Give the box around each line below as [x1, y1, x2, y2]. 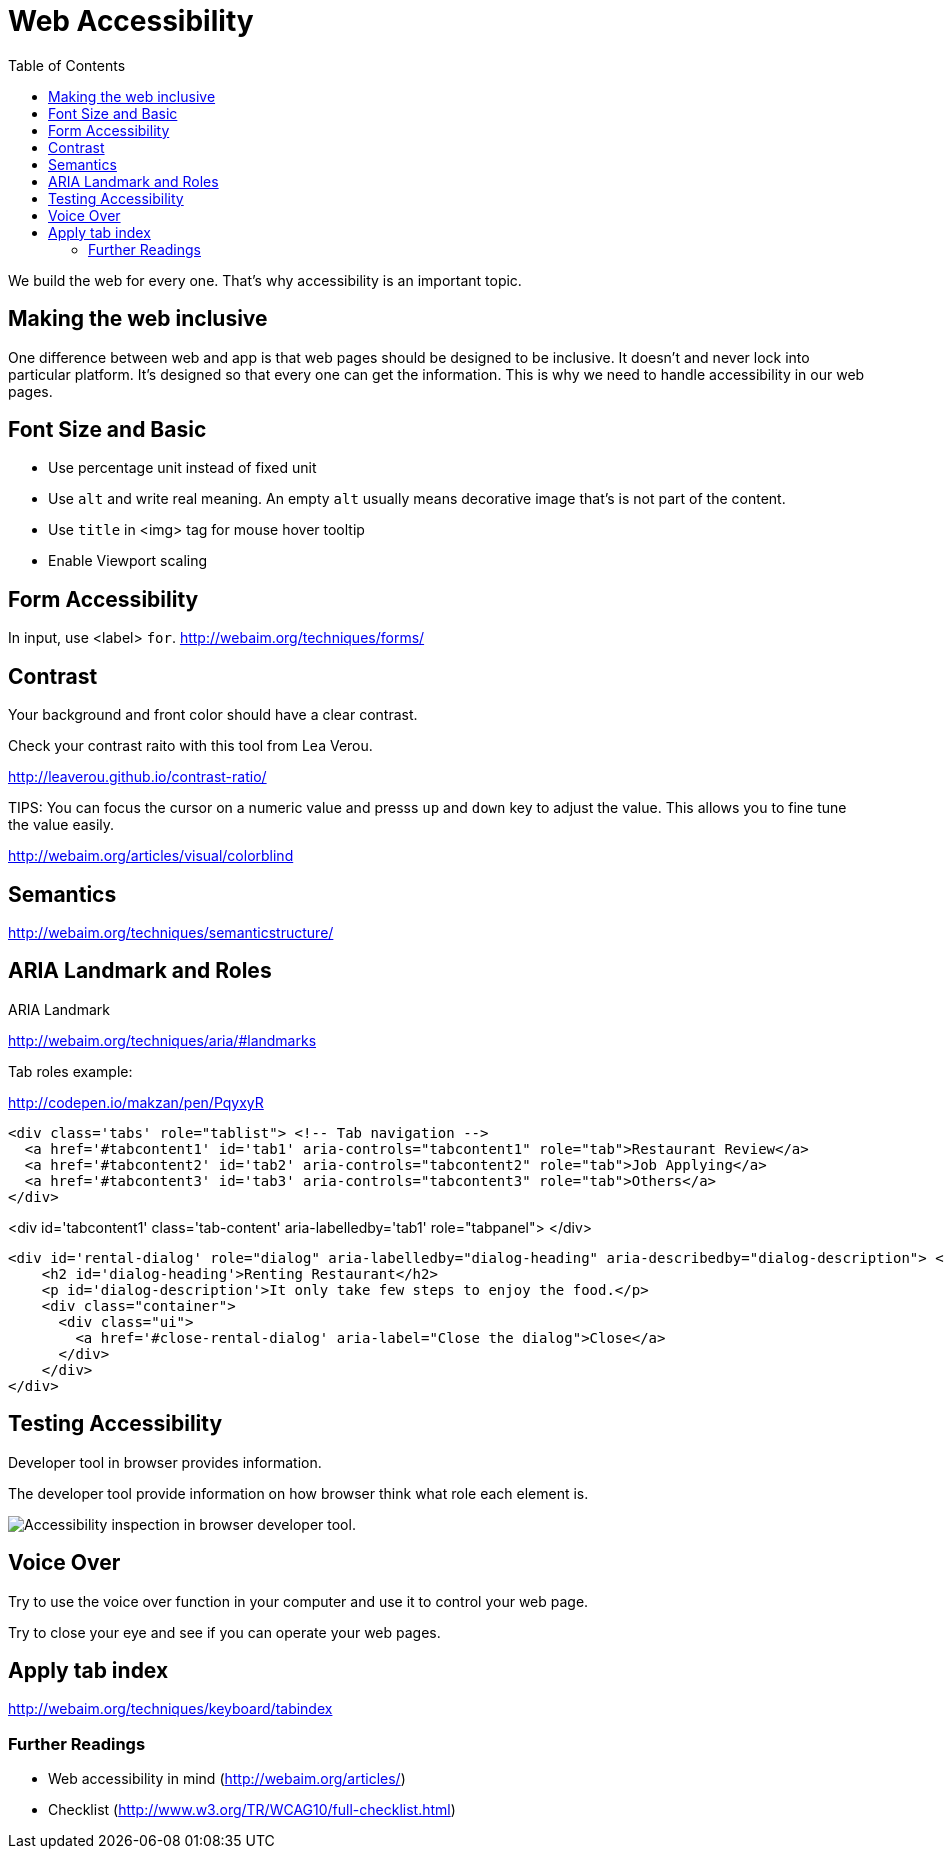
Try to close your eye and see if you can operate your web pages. [8, 1623, 441, 1641]
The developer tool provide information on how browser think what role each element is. [8, 1484, 589, 1502]
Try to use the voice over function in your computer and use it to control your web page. [8, 1592, 589, 1610]
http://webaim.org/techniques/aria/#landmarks [8, 1031, 317, 1049]
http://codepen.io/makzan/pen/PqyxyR [8, 1093, 264, 1111]
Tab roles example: [8, 1062, 133, 1080]
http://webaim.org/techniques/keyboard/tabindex [8, 1700, 333, 1718]
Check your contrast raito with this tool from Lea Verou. [8, 737, 373, 755]
